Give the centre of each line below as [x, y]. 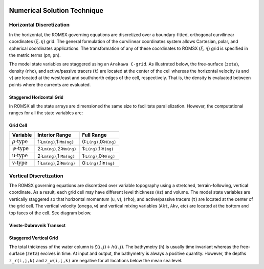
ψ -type [20, 149]
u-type [20, 155]
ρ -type [20, 141]
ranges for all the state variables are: [46, 113]
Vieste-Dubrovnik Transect [37, 225]
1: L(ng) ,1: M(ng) [98, 149]
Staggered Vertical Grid [33, 238]
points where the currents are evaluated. [50, 84]
